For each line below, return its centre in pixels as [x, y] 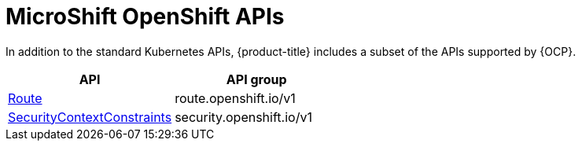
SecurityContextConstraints [90, 117]
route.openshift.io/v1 [235, 98]
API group [256, 79]
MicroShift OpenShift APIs [145, 17]
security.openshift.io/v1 [243, 117]
